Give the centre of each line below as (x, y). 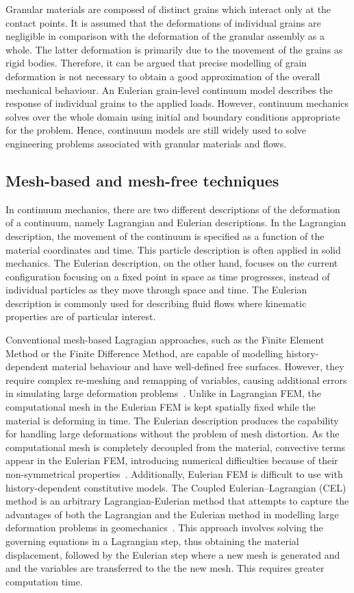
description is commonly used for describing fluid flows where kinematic (156, 303)
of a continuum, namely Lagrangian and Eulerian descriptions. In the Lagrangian (176, 222)
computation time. (44, 581)
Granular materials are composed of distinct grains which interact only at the (168, 9)
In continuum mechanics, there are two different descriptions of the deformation (173, 209)
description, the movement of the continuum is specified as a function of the (165, 235)
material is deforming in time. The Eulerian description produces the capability (172, 420)
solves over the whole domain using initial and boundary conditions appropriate (173, 116)
